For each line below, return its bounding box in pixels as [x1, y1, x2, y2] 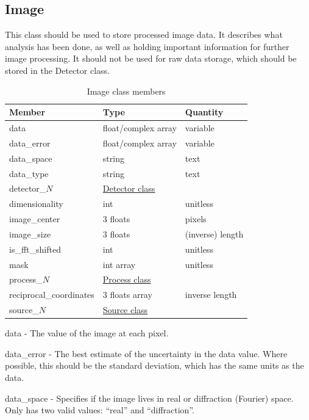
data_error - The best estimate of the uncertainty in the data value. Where [5, 347, 288, 360]
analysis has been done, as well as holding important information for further [5, 40, 289, 52]
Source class [102, 303, 148, 316]
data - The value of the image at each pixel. [5, 327, 169, 339]
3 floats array [102, 288, 152, 301]
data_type [9, 167, 49, 179]
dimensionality [9, 197, 63, 210]
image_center [9, 212, 60, 225]
